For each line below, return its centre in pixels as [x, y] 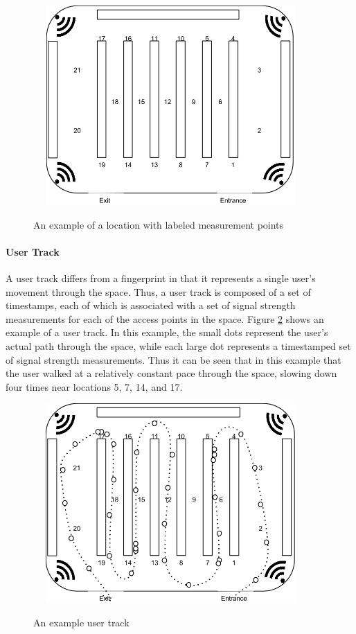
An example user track [81, 622]
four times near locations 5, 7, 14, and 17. [94, 386]
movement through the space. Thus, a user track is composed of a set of [158, 291]
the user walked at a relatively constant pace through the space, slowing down [171, 373]
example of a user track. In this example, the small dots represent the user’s [167, 332]
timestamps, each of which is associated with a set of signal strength [151, 305]
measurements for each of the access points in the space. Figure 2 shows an [165, 318]
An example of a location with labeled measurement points [159, 224]
